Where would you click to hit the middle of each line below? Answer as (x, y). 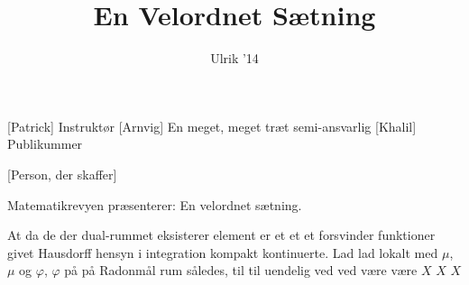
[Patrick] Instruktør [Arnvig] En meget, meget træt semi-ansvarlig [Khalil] (212, 126)
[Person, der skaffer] (62, 174)
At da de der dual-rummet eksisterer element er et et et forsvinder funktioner (221, 235)
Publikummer (45, 144)
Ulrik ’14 (234, 58)
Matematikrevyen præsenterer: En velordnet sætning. (155, 204)
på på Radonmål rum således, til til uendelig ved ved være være (241, 270)
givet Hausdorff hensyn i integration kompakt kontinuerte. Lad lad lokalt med (223, 252)
